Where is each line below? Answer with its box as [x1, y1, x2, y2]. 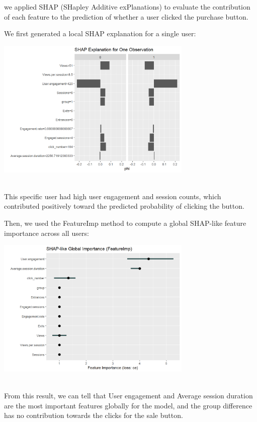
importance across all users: [4, 227, 89, 238]
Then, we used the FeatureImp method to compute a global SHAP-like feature [4, 218, 246, 228]
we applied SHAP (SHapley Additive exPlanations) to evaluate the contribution [4, 2, 250, 12]
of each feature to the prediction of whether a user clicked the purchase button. [4, 11, 248, 22]
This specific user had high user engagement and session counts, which [4, 191, 221, 201]
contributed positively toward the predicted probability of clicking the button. [4, 201, 244, 211]
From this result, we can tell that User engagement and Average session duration [4, 390, 253, 401]
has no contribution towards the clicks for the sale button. [4, 410, 183, 420]
